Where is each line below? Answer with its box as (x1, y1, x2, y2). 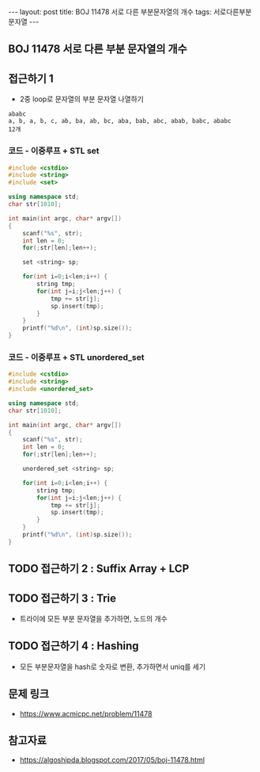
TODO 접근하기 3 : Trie (8, 591, 117, 605)
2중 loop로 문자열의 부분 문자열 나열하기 (19, 94, 144, 104)
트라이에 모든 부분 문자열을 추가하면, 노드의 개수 (19, 614, 168, 623)
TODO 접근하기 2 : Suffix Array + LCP (8, 562, 190, 575)
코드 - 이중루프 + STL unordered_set (8, 351, 145, 362)
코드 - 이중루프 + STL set (8, 145, 100, 156)
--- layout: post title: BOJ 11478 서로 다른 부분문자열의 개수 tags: (8, 7, 212, 17)
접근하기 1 (8, 71, 54, 85)
